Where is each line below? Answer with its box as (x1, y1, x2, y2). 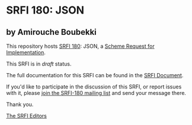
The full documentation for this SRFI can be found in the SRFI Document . (6, 72, 184, 78)
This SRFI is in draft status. (6, 60, 72, 67)
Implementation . (6, 49, 46, 56)
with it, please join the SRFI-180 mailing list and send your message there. (6, 90, 187, 96)
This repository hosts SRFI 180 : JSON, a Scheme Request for (6, 42, 155, 50)
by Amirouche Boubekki (6, 27, 97, 37)
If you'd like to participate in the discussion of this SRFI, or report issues (6, 83, 182, 90)
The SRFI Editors (6, 113, 47, 119)
